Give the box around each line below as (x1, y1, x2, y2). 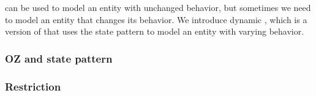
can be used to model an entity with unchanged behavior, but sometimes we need (5, 1, 311, 13)
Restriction (5, 78, 61, 94)
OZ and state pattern (5, 50, 113, 66)
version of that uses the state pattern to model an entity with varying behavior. (5, 25, 304, 38)
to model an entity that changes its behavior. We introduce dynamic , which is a (5, 13, 307, 26)
